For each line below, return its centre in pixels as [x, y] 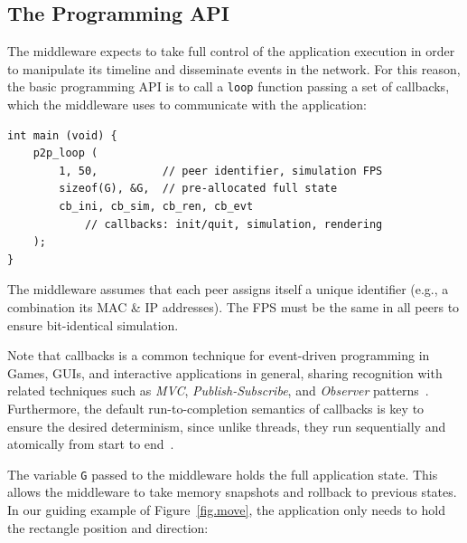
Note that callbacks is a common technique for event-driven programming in [219, 355]
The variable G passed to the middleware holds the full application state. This [223, 474]
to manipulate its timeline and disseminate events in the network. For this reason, [234, 68]
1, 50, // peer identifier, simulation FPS [221, 171]
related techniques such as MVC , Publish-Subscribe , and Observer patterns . [218, 391]
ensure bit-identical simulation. [93, 324]
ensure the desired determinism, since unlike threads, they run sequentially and [227, 426]
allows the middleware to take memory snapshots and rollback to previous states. [232, 492]
